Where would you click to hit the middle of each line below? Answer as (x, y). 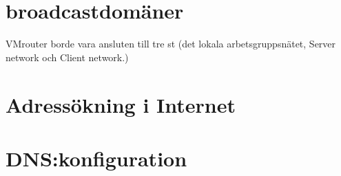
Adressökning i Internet (121, 104)
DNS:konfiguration (96, 158)
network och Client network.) (67, 57)
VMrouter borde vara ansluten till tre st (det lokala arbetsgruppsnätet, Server (171, 44)
